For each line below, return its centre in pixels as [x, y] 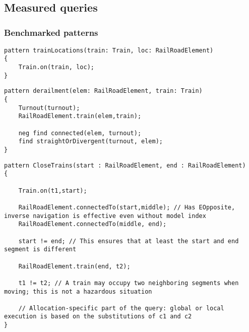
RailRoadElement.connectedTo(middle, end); [92, 224]
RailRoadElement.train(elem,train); [80, 116]
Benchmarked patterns [51, 32]
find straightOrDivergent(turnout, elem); [90, 142]
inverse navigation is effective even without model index [105, 216]
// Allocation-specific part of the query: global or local [121, 308]
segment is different [40, 250]
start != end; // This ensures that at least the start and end [129, 241]
